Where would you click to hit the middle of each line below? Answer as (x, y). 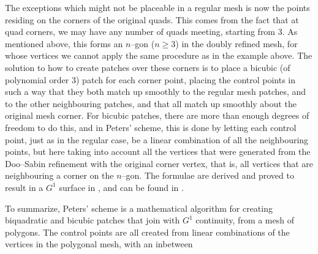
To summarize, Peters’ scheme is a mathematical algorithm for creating (139, 208)
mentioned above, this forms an (64, 43)
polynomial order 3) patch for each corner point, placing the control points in (150, 79)
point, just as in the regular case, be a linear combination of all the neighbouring (157, 139)
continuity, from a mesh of (245, 220)
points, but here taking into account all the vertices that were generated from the (158, 151)
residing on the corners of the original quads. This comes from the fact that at (152, 19)
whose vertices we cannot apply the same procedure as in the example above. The (159, 55)
